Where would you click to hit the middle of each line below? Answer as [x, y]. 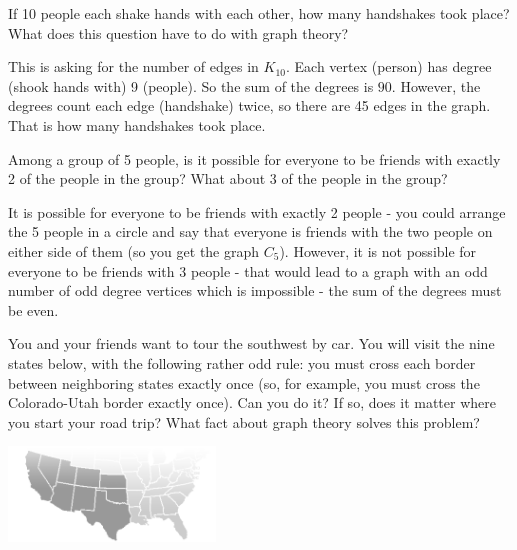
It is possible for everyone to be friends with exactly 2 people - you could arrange [257, 211]
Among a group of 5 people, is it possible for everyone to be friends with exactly [254, 158]
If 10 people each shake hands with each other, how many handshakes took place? [259, 13]
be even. [33, 309]
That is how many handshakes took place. [137, 124]
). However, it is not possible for [378, 250]
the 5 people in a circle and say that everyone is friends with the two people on [250, 231]
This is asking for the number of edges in [133, 66]
